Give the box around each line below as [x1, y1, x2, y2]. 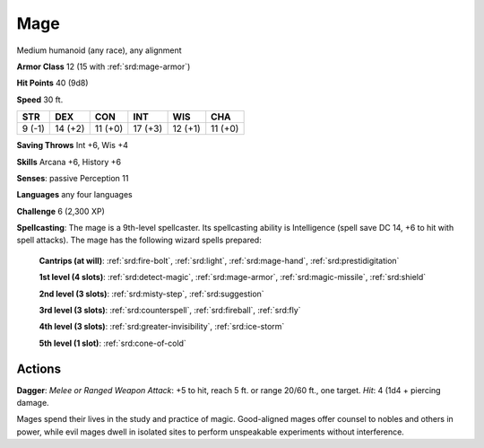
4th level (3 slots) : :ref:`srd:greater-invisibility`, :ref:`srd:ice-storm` [39, 321, 285, 332]
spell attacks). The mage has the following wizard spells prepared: [16, 234, 262, 246]
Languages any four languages [16, 189, 134, 200]
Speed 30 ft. [16, 94, 64, 105]
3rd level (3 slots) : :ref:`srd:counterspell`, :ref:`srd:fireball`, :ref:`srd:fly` [39, 305, 301, 316]
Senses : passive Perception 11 [16, 172, 129, 183]
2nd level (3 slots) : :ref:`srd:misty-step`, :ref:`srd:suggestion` [39, 288, 264, 299]
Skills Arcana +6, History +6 [16, 156, 121, 167]
